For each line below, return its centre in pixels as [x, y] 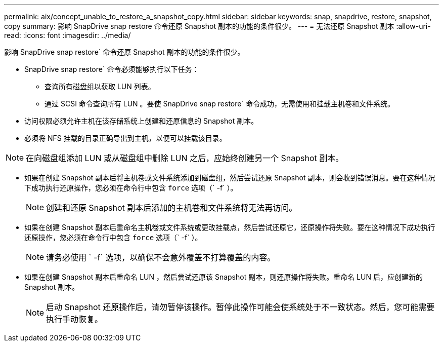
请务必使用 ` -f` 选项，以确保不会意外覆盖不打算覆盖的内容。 [161, 257]
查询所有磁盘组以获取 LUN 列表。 [100, 86]
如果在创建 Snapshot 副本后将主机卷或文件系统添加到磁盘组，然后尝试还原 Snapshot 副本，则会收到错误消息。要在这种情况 [230, 178]
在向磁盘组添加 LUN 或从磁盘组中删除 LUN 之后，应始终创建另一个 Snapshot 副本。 [185, 158]
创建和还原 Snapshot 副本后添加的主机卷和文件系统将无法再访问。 [172, 208]
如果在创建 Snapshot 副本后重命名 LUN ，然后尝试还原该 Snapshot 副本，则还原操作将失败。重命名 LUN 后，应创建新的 [224, 277]
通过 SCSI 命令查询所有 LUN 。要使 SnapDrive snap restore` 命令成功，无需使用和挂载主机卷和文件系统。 [219, 104]
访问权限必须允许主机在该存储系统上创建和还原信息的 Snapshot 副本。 [141, 121]
